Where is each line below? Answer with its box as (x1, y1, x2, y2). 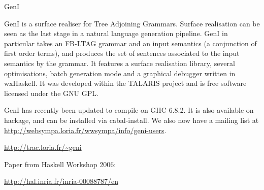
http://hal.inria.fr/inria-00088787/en (4, 176, 118, 186)
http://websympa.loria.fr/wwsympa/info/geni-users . (4, 124, 167, 135)
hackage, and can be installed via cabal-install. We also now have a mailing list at (4, 114, 259, 125)
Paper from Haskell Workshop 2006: (4, 159, 116, 169)
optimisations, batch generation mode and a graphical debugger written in (4, 68, 236, 78)
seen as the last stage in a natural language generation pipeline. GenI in (4, 28, 228, 39)
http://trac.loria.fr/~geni (4, 142, 82, 152)
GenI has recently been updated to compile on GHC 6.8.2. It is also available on (4, 105, 254, 115)
